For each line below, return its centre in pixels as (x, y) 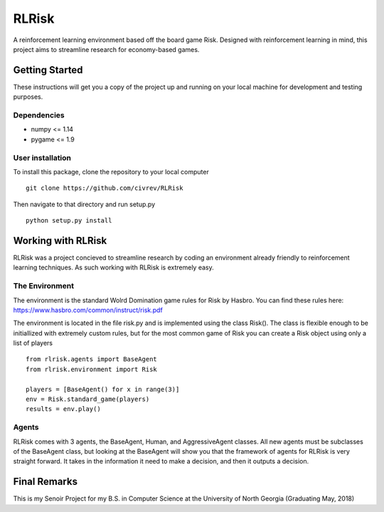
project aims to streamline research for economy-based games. (106, 49)
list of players (33, 343)
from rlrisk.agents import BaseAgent (92, 359)
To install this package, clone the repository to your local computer (111, 171)
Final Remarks (46, 482)
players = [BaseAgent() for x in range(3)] (103, 389)
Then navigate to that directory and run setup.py (84, 204)
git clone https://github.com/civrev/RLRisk (105, 188)
